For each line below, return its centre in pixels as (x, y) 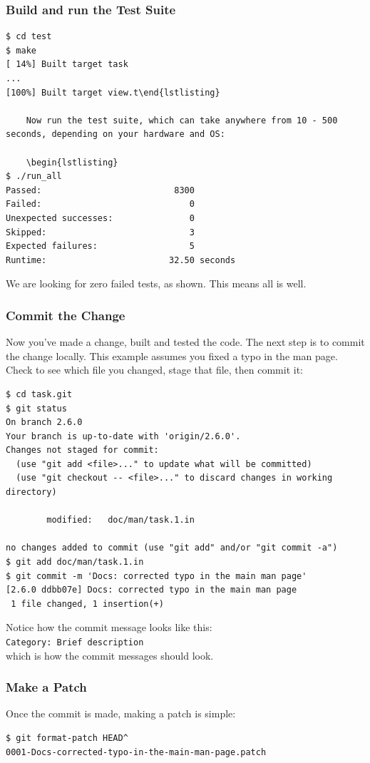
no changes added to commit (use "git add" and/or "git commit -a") (172, 548)
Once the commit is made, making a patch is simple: (121, 713)
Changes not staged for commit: (82, 450)
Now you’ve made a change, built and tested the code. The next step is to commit (185, 342)
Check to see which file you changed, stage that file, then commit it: (154, 370)
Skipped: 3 (100, 232)
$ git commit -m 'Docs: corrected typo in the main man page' (156, 576)
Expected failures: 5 (100, 246)
